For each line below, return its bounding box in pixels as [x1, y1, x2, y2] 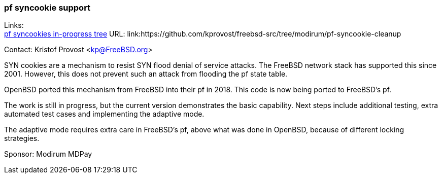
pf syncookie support [4, 3, 91, 13]
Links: [4, 21, 24, 30]
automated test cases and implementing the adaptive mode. [4, 110, 205, 119]
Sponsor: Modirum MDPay [4, 150, 92, 159]
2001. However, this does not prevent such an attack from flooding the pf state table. [4, 69, 288, 79]
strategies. [4, 134, 40, 143]
